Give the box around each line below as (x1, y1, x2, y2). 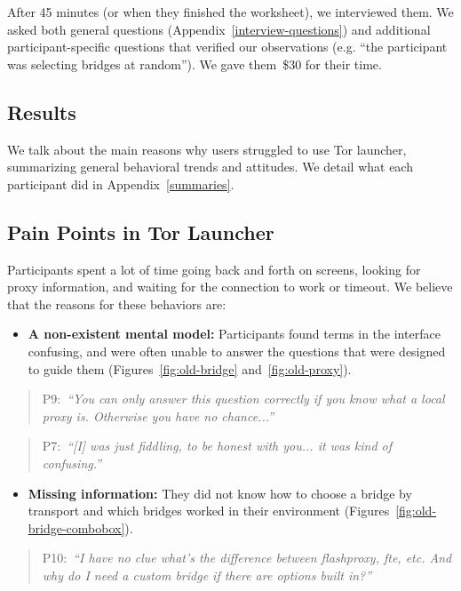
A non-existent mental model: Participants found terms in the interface (28, 324, 441, 343)
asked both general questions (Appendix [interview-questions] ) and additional (7, 20, 431, 38)
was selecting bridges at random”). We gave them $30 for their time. (7, 54, 382, 73)
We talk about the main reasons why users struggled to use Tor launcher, (7, 140, 407, 158)
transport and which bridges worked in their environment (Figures (28, 501, 390, 520)
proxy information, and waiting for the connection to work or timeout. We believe (7, 277, 453, 296)
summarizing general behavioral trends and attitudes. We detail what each (7, 157, 413, 176)
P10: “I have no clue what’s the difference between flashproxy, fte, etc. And (42, 548, 452, 567)
